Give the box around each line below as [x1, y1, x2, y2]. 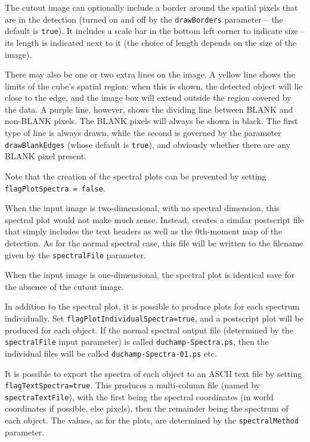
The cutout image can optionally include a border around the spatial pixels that [5, 1, 298, 13]
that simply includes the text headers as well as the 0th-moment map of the [5, 225, 283, 237]
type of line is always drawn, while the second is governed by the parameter [5, 126, 281, 139]
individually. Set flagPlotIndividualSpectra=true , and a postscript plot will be [5, 311, 303, 324]
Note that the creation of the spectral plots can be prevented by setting [5, 169, 266, 182]
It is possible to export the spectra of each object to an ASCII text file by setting [5, 367, 302, 379]
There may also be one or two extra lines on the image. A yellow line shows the [5, 68, 295, 81]
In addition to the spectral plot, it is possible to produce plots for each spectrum [5, 300, 300, 313]
